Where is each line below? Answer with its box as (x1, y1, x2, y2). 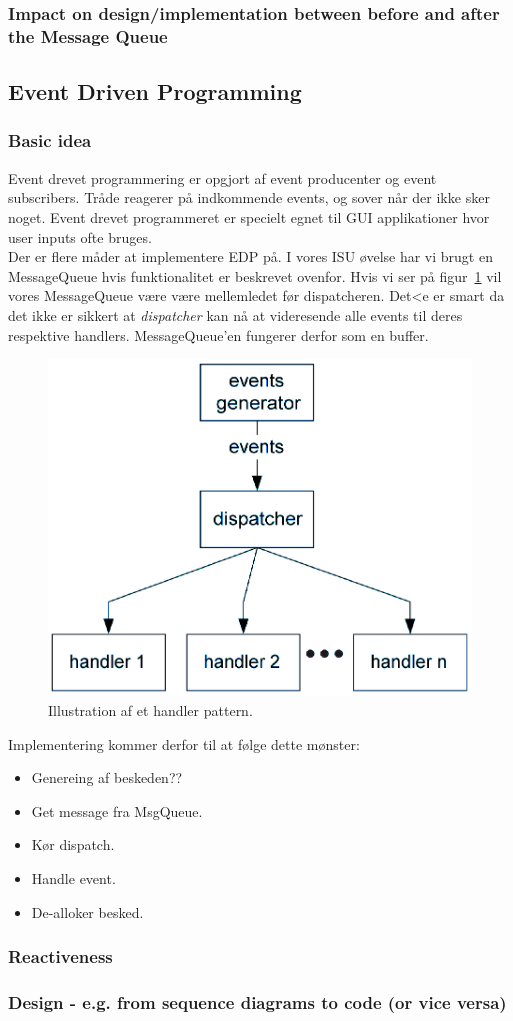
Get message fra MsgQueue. (31, 800, 203, 821)
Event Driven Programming (8, 76, 302, 107)
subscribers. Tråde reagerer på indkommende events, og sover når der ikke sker (8, 187, 490, 208)
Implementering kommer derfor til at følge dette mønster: (8, 733, 360, 754)
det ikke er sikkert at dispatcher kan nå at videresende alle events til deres (8, 304, 463, 325)
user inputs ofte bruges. (8, 226, 152, 247)
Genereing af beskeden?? (31, 767, 183, 788)
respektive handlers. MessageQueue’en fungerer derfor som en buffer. (8, 324, 429, 345)
